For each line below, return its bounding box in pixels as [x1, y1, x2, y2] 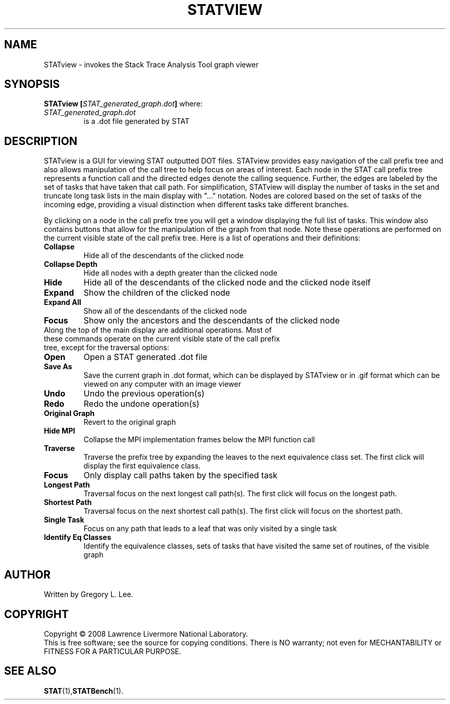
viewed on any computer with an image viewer [83, 380, 241, 389]
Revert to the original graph [83, 418, 176, 427]
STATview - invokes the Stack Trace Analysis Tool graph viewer [44, 60, 259, 69]
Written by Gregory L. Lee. [44, 590, 134, 599]
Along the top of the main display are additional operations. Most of [44, 326, 272, 335]
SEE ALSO [4, 664, 57, 678]
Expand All [44, 298, 82, 307]
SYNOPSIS [4, 78, 60, 91]
